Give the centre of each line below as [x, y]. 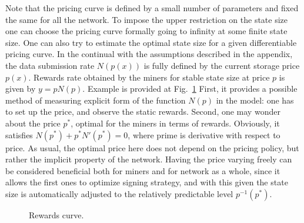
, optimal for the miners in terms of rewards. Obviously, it [175, 123]
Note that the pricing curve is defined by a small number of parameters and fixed [152, 8]
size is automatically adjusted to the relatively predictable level [119, 193]
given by [21, 89]
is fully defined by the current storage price [222, 65]
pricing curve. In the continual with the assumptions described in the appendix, [149, 54]
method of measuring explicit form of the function [96, 100]
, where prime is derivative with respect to [204, 134]
